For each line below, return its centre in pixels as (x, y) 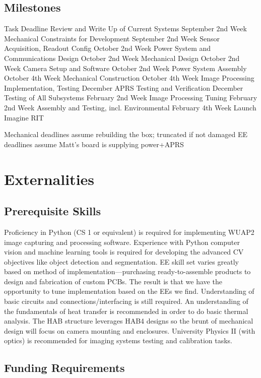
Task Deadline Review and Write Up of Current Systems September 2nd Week (125, 28)
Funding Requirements (64, 368)
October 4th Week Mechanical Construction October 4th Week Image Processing (129, 78)
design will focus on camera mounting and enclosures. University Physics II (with (130, 330)
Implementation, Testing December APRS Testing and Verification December (124, 87)
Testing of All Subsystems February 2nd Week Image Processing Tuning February (131, 98)
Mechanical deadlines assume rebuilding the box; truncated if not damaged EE (126, 134)
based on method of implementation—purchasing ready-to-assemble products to (127, 271)
